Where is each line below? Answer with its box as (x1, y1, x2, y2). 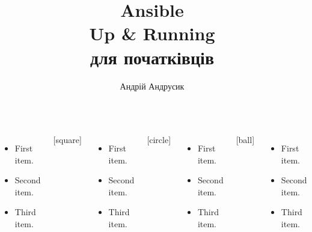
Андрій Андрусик (120, 79, 185, 92)
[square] (53, 133, 82, 146)
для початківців (90, 44, 215, 69)
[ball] (236, 133, 255, 146)
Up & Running (89, 21, 215, 46)
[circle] (147, 133, 171, 146)
